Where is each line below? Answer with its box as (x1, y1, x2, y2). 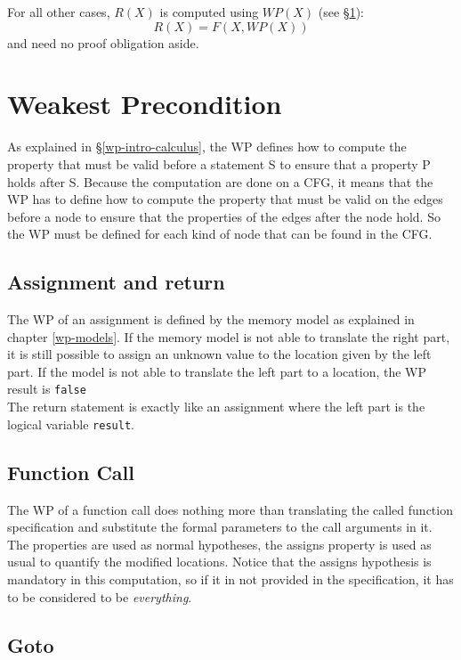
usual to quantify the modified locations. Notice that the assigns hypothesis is (7, 552, 432, 571)
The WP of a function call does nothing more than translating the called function (7, 500, 453, 518)
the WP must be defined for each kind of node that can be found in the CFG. (7, 224, 433, 243)
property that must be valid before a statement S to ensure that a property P (7, 154, 431, 173)
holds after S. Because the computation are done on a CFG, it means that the (7, 172, 433, 191)
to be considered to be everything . (7, 587, 192, 606)
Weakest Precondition (7, 86, 282, 122)
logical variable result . (7, 414, 134, 433)
